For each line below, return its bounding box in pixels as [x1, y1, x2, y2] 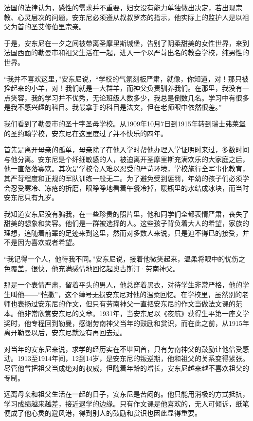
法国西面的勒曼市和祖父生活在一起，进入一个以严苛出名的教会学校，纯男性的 [4, 47, 249, 58]
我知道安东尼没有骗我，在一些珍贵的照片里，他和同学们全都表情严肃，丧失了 [4, 208, 249, 219]
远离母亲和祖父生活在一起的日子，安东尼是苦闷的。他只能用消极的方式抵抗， [4, 389, 249, 399]
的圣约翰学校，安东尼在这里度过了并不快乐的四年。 [4, 128, 167, 138]
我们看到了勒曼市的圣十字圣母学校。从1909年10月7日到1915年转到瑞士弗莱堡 [4, 118, 246, 128]
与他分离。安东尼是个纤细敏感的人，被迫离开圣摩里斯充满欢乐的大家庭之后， [4, 154, 249, 164]
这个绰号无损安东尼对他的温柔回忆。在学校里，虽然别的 [65, 289, 242, 299]
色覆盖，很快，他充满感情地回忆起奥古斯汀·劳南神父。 [4, 263, 180, 273]
